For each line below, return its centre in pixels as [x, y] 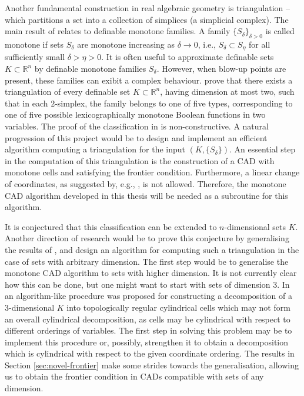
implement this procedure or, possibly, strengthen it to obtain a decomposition [147, 342]
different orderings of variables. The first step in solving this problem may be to [148, 330]
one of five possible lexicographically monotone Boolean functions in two [135, 114]
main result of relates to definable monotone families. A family [118, 31]
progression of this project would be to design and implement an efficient [136, 137]
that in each [26, 103]
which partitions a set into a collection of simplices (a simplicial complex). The [147, 19]
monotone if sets [34, 44]
